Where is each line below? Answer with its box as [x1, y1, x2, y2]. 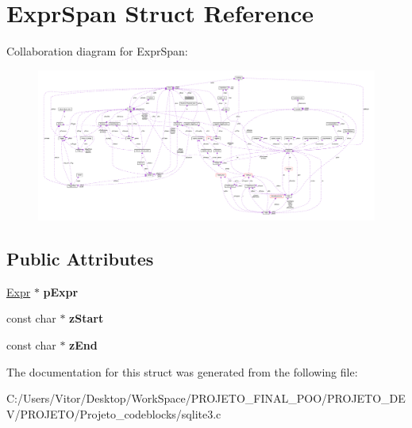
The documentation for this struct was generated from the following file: [6, 363, 358, 380]
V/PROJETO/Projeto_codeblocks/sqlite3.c [6, 405, 221, 422]
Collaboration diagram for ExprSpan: [6, 43, 188, 59]
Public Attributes [6, 246, 154, 270]
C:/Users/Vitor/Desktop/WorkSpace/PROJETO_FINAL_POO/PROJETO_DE [6, 390, 406, 407]
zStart [69, 310, 104, 327]
